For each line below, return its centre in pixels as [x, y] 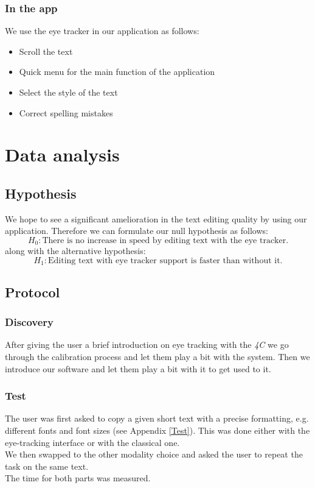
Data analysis [62, 154]
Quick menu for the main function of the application [117, 72]
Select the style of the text [68, 92]
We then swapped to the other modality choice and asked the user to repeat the [154, 454]
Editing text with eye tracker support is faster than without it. [165, 261]
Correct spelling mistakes [66, 112]
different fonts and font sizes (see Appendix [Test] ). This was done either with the [157, 430]
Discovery [29, 322]
